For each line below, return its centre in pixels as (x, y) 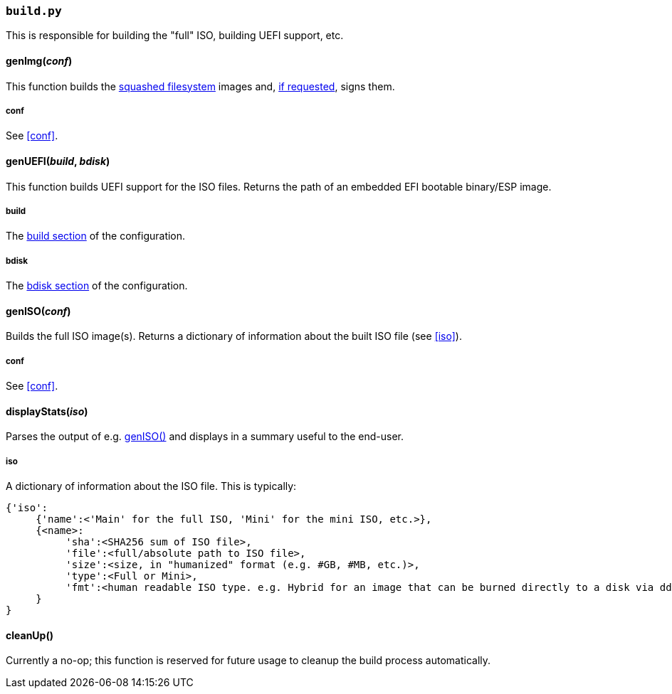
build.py (34, 11)
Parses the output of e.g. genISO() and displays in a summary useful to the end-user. (205, 437)
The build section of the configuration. (96, 236)
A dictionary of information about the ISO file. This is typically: (151, 486)
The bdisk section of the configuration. (97, 286)
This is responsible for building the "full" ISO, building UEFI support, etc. (175, 36)
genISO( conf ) (38, 311)
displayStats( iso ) (47, 411)
